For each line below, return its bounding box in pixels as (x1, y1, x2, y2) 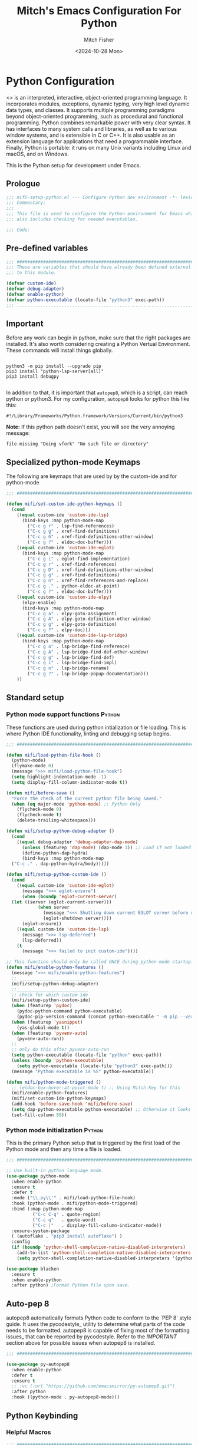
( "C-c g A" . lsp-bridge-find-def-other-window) (27, 649, 149, 655)
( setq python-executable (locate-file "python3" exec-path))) (16, 1063, 173, 1069)
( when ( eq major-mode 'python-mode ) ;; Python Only (11, 801, 141, 807)
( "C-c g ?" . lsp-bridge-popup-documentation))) (27, 671, 149, 677)
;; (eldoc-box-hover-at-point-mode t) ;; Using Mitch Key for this (11, 1084, 181, 1091)
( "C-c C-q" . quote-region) (32, 1211, 101, 1218)
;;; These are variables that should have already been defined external (6, 264, 192, 270)
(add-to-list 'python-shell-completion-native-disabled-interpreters (16, 1250, 192, 1256)
